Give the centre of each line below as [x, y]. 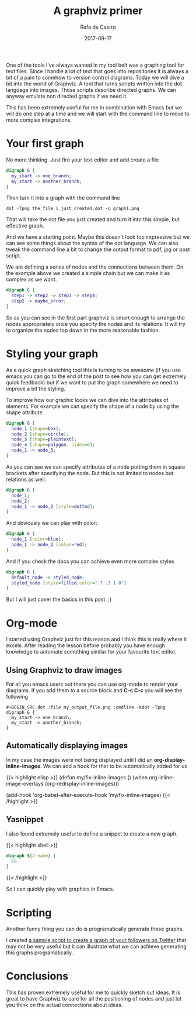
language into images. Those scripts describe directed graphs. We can [91, 90]
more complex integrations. [39, 120]
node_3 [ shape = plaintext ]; [44, 439]
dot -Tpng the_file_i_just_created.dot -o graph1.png [73, 209]
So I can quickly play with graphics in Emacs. [60, 889]
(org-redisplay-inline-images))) [82, 783]
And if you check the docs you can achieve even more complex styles [90, 561]
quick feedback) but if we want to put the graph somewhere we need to [92, 382]
